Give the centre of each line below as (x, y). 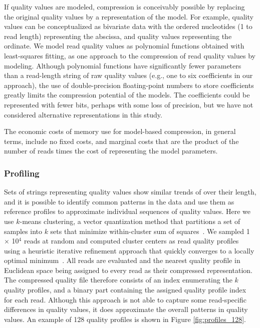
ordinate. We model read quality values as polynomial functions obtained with (124, 46)
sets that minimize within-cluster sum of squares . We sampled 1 (150, 231)
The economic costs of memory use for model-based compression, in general (120, 131)
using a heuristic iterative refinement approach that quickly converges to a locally (129, 250)
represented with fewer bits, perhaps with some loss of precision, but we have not (129, 104)
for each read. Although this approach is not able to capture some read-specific (125, 299)
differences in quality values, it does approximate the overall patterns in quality (126, 309)
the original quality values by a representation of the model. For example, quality (129, 16)
